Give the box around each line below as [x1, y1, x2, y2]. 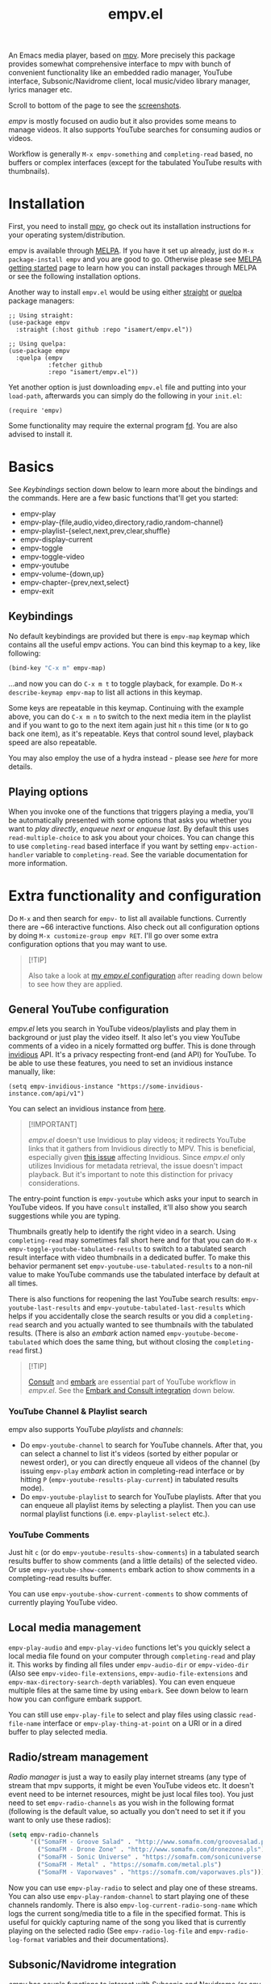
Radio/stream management [8, 1750, 149, 1765]
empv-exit [19, 586, 54, 596]
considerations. [27, 1179, 81, 1188]
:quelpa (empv [15, 354, 63, 363]
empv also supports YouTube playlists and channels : [8, 1424, 184, 1434]
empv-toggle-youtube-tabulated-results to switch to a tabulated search [8, 1244, 247, 1254]
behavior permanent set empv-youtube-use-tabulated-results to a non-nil [8, 1261, 252, 1271]
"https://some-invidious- [116, 1082, 204, 1091]
